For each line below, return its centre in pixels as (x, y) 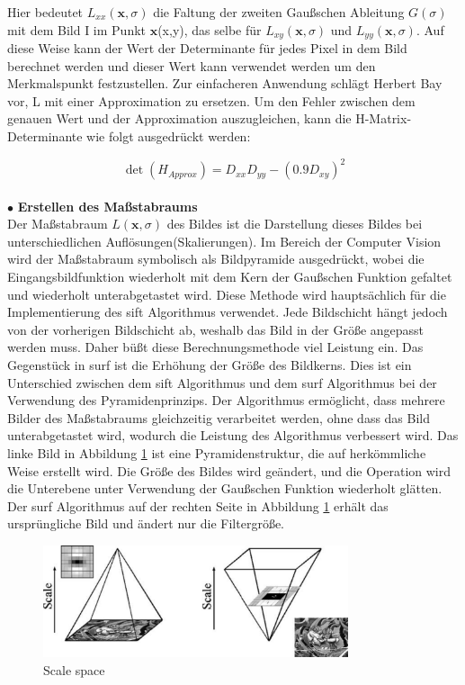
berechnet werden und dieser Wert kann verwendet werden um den (192, 65)
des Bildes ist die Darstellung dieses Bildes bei (295, 224)
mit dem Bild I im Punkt (76, 29)
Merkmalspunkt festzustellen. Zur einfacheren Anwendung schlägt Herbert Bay (225, 83)
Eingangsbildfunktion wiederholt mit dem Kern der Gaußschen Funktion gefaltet (230, 277)
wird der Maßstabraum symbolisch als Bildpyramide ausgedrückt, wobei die (216, 259)
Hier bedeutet (45, 12)
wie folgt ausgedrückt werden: (169, 136)
